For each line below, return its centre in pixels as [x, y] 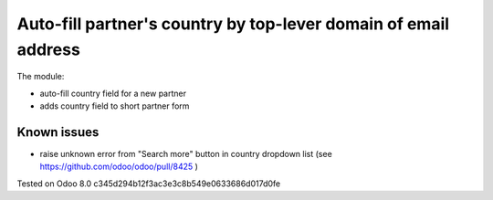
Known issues [58, 132]
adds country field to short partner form [115, 106]
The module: [41, 77]
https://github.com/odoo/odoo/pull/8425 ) [119, 167]
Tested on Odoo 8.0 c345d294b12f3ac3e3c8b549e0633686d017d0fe [149, 184]
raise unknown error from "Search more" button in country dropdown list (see [186, 154]
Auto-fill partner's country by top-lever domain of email [233, 24]
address [49, 49]
